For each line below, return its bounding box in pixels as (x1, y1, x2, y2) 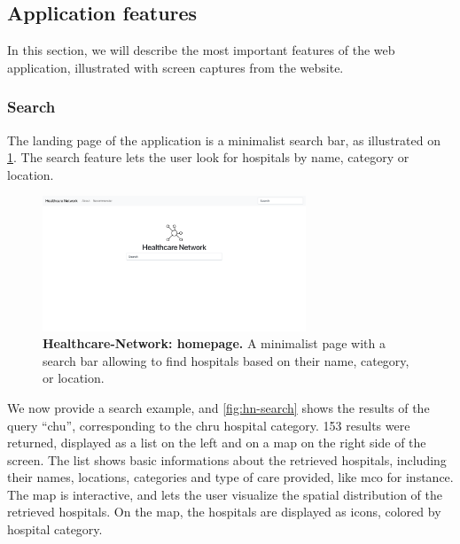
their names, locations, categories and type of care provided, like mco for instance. (7, 468, 454, 486)
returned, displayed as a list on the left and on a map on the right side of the (7, 433, 426, 452)
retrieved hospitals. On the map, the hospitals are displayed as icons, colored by (7, 502, 441, 521)
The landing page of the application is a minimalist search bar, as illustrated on (7, 130, 441, 149)
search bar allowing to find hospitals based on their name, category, (43, 351, 409, 369)
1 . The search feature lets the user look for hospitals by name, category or (7, 148, 409, 167)
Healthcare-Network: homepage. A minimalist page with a (43, 334, 386, 353)
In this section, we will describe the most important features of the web (7, 41, 395, 59)
